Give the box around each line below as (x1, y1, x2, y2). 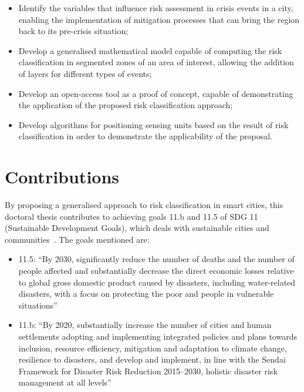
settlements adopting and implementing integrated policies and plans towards (18, 330, 297, 342)
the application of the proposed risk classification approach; (18, 99, 233, 111)
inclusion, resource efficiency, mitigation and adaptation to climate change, (18, 341, 287, 354)
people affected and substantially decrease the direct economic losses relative (18, 264, 294, 277)
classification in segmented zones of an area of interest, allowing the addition (18, 56, 294, 68)
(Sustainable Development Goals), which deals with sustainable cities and (5, 222, 269, 234)
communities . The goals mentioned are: (5, 233, 150, 245)
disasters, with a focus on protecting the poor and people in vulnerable (18, 287, 274, 300)
